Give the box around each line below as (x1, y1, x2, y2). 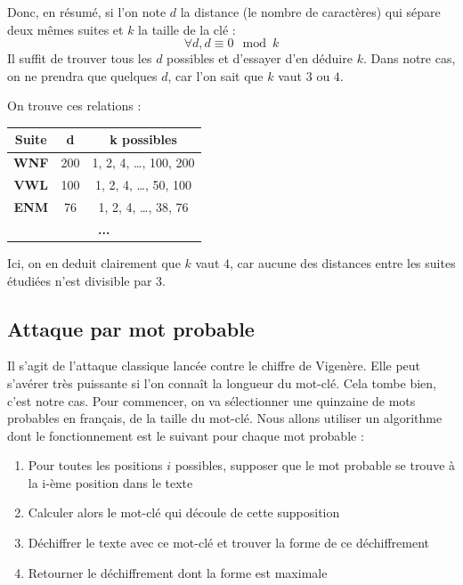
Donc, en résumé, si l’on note (7, 3, 167, 20)
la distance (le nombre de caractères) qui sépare (180, 3, 441, 20)
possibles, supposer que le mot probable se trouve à (175, 456, 456, 475)
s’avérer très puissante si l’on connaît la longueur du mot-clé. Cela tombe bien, (7, 373, 436, 392)
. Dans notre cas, (362, 49, 456, 68)
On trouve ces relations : (7, 96, 142, 115)
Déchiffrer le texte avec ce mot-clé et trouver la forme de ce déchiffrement (28, 533, 430, 552)
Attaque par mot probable (7, 314, 255, 342)
